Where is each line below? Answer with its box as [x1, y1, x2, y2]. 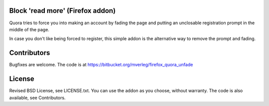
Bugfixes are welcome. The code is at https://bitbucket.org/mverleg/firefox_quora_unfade [9, 62, 193, 68]
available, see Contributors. [9, 95, 66, 101]
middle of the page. [9, 26, 50, 32]
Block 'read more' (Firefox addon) [9, 6, 116, 15]
